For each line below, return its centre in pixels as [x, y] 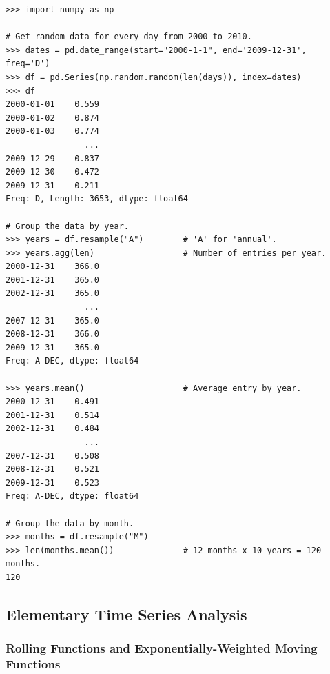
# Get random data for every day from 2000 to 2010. [129, 37]
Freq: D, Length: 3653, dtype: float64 [97, 199]
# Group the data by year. [67, 226]
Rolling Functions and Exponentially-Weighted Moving [162, 648]
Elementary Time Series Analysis [126, 614]
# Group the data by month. [70, 523]
